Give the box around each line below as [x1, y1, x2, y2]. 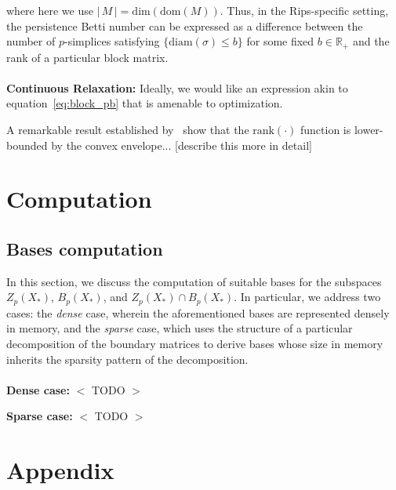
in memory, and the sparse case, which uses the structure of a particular [6, 320, 353, 336]
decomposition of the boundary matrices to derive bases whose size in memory [6, 336, 383, 352]
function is [300, 122, 351, 138]
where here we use [6, 2, 93, 18]
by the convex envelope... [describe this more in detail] [51, 136, 312, 153]
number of [6, 33, 56, 49]
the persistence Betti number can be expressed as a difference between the [6, 17, 363, 34]
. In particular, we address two [234, 289, 381, 305]
